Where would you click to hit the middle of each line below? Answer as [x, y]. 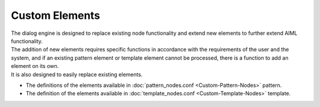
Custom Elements [55, 15]
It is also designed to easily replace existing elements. [77, 74]
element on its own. [35, 66]
